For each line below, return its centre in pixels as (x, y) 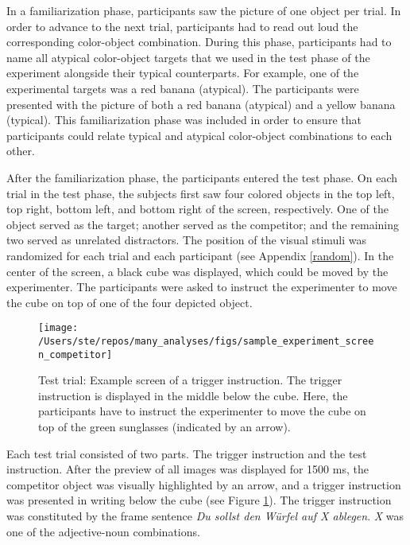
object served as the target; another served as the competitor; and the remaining (203, 224)
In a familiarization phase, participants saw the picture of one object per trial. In (204, 10)
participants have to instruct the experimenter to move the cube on (202, 411)
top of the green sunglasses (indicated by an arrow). (164, 427)
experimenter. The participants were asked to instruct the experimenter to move (202, 287)
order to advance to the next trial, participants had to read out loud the (182, 26)
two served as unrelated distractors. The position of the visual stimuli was (187, 240)
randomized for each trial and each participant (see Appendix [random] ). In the (200, 255)
